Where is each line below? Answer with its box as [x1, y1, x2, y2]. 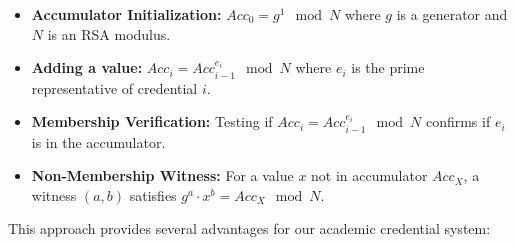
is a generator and [396, 4, 508, 24]
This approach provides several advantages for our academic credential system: [8, 218, 491, 239]
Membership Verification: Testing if [31, 111, 273, 132]
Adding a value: [31, 57, 143, 78]
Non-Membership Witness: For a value [31, 165, 294, 186]
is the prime [351, 57, 425, 78]
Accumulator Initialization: [31, 4, 222, 24]
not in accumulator [311, 165, 428, 186]
